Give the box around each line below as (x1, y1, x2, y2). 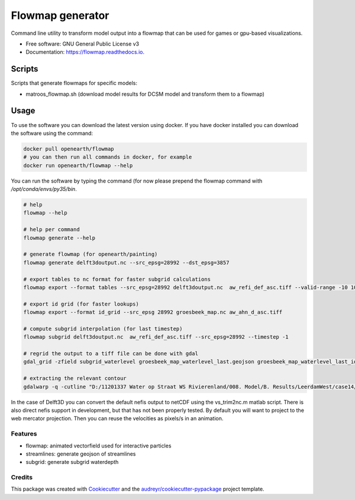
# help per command (23, 226, 80, 233)
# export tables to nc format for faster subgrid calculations (23, 275, 211, 283)
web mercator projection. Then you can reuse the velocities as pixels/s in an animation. (11, 415, 224, 422)
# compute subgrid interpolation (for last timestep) (23, 325, 183, 332)
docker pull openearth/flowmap (23, 145, 115, 152)
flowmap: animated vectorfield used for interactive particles (25, 442, 172, 449)
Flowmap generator (11, 9, 109, 22)
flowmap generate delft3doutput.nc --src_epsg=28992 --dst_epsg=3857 (23, 259, 230, 266)
